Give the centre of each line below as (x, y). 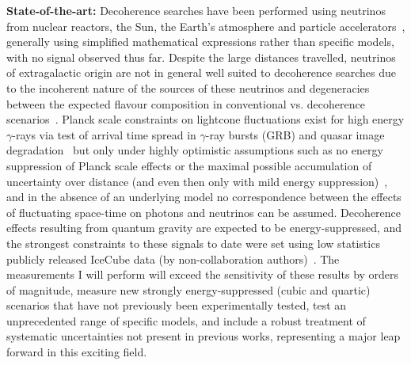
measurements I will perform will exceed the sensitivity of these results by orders (203, 274)
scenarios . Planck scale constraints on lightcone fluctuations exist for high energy (205, 119)
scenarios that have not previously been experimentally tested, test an (177, 305)
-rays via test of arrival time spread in (104, 134)
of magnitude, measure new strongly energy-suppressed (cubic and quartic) (188, 289)
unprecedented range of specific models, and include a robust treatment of (186, 320)
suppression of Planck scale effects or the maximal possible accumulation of (189, 165)
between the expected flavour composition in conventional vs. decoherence (186, 103)
